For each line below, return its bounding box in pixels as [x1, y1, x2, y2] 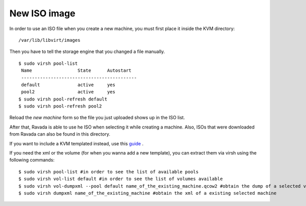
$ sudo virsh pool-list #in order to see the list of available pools [18, 169, 199, 174]
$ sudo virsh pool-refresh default [18, 96, 108, 102]
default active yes [21, 82, 116, 88]
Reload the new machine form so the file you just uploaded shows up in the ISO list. [9, 115, 185, 121]
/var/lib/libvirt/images [18, 37, 81, 43]
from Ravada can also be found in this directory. [9, 131, 111, 137]
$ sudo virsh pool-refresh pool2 [18, 104, 102, 109]
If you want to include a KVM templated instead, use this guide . [9, 140, 144, 146]
